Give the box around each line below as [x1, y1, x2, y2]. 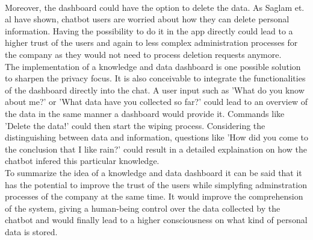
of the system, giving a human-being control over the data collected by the [5, 201, 280, 214]
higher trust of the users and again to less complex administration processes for [5, 36, 298, 49]
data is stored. [5, 225, 58, 238]
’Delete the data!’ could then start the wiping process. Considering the [5, 119, 265, 131]
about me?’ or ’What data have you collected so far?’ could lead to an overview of [5, 95, 308, 108]
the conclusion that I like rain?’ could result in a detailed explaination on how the [5, 142, 307, 155]
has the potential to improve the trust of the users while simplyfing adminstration [5, 178, 307, 191]
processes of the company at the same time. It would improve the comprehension [5, 190, 303, 203]
